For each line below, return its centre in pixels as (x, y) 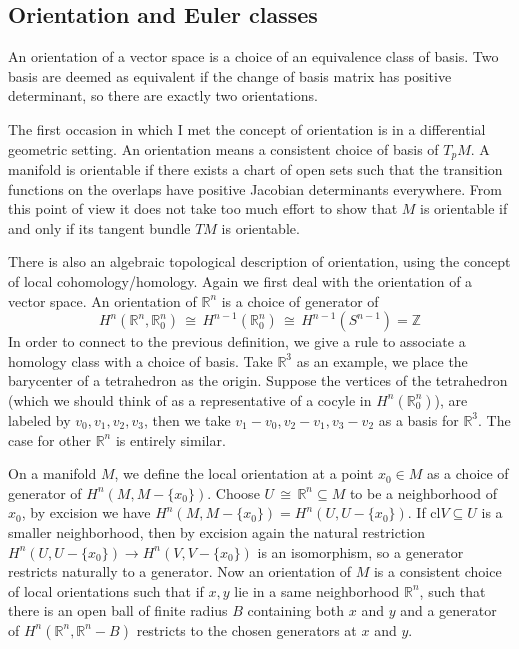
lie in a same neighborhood (317, 590)
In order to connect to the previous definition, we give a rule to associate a (237, 341)
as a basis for (418, 419)
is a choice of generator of (300, 300)
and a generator (448, 610)
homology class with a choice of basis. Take (140, 360)
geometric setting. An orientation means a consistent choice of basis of (223, 148)
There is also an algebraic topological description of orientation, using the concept (259, 261)
